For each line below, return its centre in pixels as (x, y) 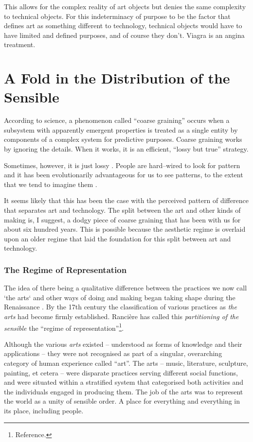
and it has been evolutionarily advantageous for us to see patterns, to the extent (124, 175)
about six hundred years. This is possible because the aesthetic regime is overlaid (125, 229)
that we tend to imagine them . (51, 184)
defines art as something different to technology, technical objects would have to (123, 25)
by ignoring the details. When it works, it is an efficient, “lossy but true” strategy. (126, 149)
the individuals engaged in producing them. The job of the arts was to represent (124, 391)
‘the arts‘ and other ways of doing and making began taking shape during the (120, 297)
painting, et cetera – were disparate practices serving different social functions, (121, 372)
